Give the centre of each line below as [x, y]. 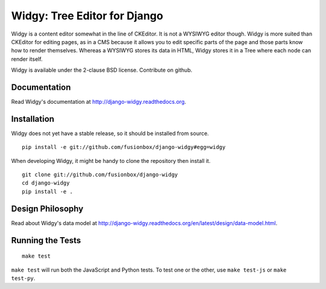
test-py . [23, 278]
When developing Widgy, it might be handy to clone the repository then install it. [111, 160]
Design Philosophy [47, 208]
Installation [33, 119]
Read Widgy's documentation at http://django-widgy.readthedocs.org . [99, 102]
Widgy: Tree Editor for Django [87, 16]
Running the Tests [46, 240]
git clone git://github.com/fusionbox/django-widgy [100, 175]
